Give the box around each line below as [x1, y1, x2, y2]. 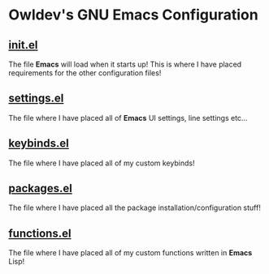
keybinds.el [8, 136, 69, 151]
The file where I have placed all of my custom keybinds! [8, 158, 195, 168]
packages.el [8, 182, 73, 195]
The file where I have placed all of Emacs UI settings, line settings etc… [8, 113, 248, 122]
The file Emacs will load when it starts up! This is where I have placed [8, 59, 242, 69]
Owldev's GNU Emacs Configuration [8, 6, 258, 24]
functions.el [8, 226, 72, 240]
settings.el [8, 92, 64, 105]
